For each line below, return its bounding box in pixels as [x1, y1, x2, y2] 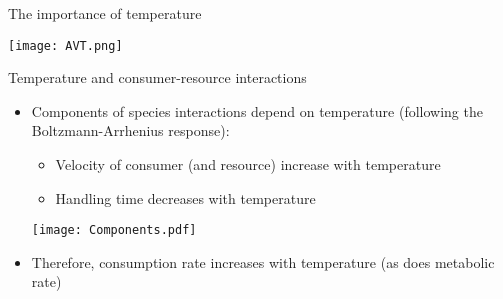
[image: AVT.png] [8, 38, 123, 53]
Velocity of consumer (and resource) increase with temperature [55, 154, 441, 175]
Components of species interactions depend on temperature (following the [31, 100, 483, 121]
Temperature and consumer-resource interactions [8, 67, 307, 88]
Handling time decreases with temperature [55, 187, 316, 208]
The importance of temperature [8, 3, 202, 23]
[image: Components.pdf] [31, 223, 197, 238]
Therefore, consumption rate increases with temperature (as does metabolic [31, 251, 495, 272]
